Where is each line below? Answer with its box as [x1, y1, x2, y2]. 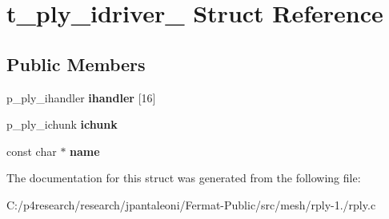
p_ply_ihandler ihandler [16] [6, 89, 156, 106]
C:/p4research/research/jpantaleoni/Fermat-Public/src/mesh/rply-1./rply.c [6, 196, 376, 213]
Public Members [6, 51, 146, 76]
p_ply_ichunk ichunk [6, 116, 118, 133]
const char [6, 142, 57, 159]
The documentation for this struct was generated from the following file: [6, 169, 361, 186]
